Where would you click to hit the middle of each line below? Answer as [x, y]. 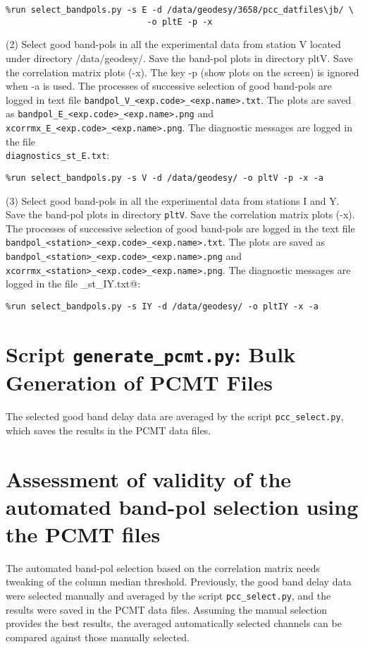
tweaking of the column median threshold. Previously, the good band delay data [179, 582]
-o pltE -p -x [180, 22]
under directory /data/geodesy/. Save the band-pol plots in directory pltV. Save [179, 58]
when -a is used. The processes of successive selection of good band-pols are [169, 86]
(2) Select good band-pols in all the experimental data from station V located [173, 44]
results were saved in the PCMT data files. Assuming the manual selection [167, 609]
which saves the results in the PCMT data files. [109, 430]
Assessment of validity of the [149, 478]
